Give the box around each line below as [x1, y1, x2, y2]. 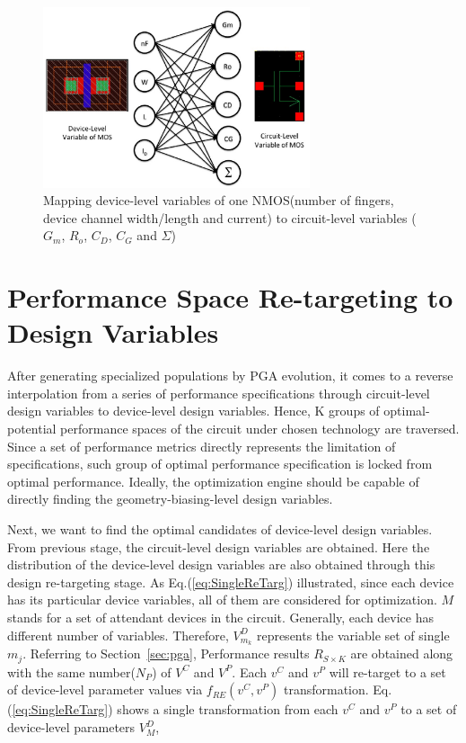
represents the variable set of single [256, 625, 450, 644]
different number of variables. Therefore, [7, 625, 229, 644]
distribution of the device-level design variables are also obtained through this [7, 555, 435, 574]
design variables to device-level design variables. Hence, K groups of [7, 401, 380, 420]
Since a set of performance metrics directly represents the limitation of [7, 436, 396, 455]
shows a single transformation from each [117, 700, 339, 719]
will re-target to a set [329, 662, 446, 681]
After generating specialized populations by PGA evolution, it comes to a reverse [7, 366, 453, 385]
